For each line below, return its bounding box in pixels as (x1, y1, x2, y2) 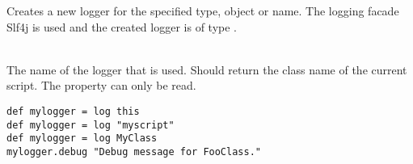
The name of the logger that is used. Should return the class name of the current (6, 61, 407, 78)
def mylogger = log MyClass (6, 132, 158, 145)
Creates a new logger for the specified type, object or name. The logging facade (6, 2, 399, 19)
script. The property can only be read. (6, 77, 196, 94)
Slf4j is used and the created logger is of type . (6, 18, 237, 35)
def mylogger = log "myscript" (6, 119, 175, 131)
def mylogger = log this (6, 105, 140, 117)
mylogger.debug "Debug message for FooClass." (6, 145, 261, 158)
